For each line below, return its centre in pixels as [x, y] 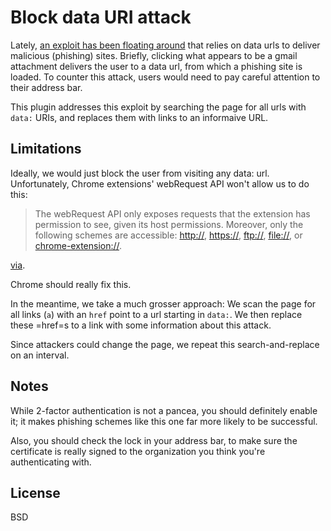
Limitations [46, 149]
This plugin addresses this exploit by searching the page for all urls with [158, 107]
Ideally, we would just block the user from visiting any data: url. [140, 173]
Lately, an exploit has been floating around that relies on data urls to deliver [165, 45]
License [35, 492]
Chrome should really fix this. [71, 284]
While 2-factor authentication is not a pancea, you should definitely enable [164, 410]
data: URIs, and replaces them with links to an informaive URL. [139, 117]
